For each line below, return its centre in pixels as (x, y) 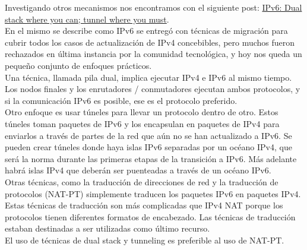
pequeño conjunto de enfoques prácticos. (78, 65)
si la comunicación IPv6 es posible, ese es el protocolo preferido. (121, 100)
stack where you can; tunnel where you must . (87, 19)
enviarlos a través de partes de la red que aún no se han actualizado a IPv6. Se (148, 135)
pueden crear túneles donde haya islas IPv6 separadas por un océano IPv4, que (148, 147)
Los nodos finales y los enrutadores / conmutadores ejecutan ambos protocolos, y (153, 89)
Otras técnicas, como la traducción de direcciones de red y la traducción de (142, 181)
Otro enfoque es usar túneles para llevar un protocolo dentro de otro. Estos (142, 112)
